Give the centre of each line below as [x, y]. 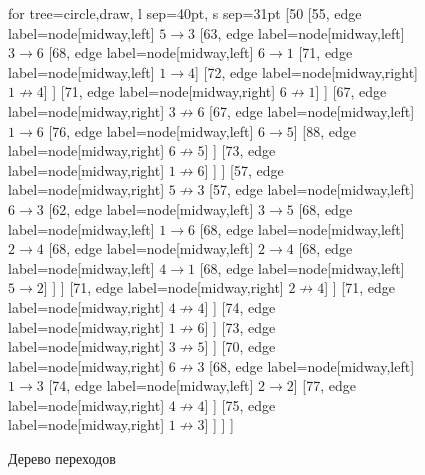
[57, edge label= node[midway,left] [312, 189]
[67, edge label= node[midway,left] [312, 110]
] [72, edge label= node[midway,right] [306, 71]
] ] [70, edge [240, 346]
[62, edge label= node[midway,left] [151, 208]
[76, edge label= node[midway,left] [151, 130]
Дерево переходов [62, 458]
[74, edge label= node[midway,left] [151, 385]
